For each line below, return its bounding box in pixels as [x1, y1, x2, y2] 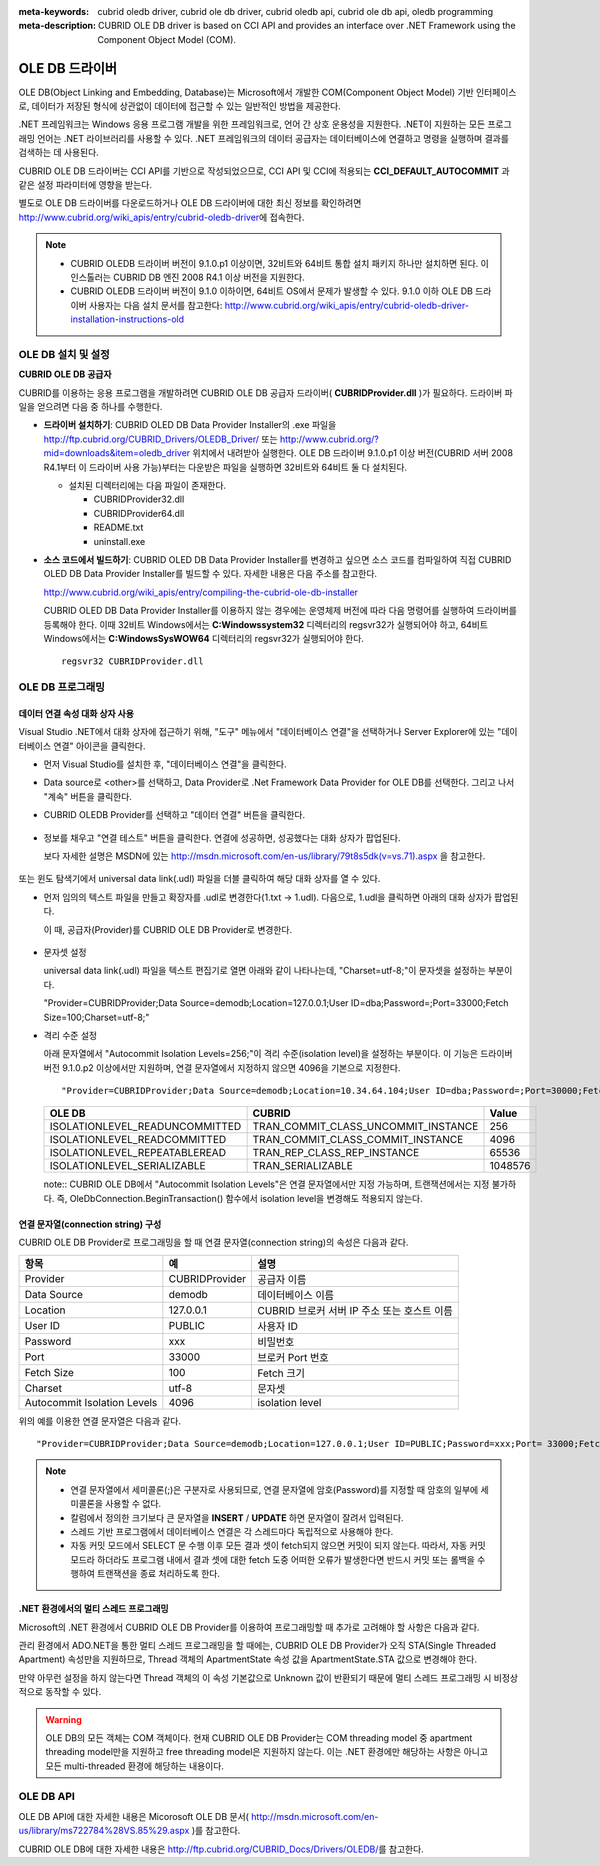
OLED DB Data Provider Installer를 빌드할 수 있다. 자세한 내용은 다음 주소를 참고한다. [43, 568, 378, 580]
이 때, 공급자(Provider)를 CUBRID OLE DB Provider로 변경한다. [43, 923, 293, 935]
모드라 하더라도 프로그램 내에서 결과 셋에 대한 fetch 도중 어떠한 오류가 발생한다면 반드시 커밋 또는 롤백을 [70, 1553, 475, 1565]
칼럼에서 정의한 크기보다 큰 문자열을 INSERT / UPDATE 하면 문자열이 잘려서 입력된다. [70, 1511, 404, 1524]
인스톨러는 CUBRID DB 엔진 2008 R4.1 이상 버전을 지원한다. [70, 271, 305, 283]
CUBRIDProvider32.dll [93, 493, 185, 505]
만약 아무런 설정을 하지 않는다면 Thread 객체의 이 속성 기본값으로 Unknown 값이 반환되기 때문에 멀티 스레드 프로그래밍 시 [18, 1671, 492, 1684]
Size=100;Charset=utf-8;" [43, 1011, 150, 1023]
